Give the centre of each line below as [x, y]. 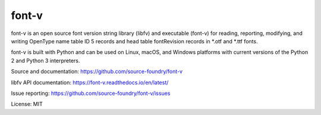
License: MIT [27, 104]
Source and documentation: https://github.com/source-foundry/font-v [97, 72]
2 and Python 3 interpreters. [45, 60]
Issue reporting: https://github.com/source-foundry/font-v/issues [91, 93]
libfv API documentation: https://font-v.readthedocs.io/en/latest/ [90, 82]
